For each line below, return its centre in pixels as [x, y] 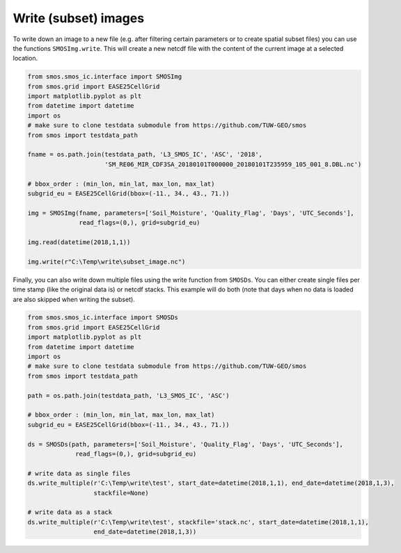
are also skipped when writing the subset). [74, 299]
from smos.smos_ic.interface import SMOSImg [105, 77]
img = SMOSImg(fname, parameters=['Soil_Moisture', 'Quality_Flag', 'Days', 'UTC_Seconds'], [191, 213]
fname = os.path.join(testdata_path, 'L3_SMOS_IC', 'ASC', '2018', [145, 154]
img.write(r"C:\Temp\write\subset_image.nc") [107, 262]
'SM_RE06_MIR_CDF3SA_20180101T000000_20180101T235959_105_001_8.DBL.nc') [233, 164]
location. [25, 58]
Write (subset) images [79, 18]
